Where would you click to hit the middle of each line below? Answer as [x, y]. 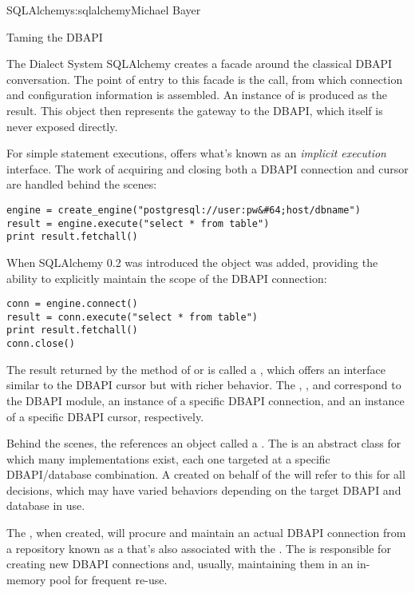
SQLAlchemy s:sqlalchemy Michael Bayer [104, 10]
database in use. [46, 505]
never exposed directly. [62, 126]
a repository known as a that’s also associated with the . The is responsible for [199, 548]
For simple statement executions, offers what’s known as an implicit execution [196, 153]
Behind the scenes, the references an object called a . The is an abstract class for [204, 443]
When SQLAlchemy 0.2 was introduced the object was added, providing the [192, 262]
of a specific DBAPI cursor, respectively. [105, 416]
